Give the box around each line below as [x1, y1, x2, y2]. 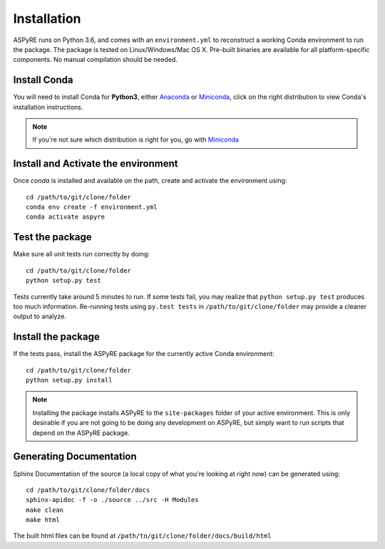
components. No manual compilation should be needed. [13, 56, 178, 64]
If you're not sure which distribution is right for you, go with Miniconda [32, 135, 239, 144]
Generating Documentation [13, 451, 137, 463]
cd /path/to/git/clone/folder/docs [26, 486, 150, 494]
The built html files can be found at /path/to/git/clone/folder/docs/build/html [13, 531, 272, 540]
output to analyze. [13, 312, 67, 320]
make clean [26, 506, 64, 514]
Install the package [13, 331, 100, 343]
